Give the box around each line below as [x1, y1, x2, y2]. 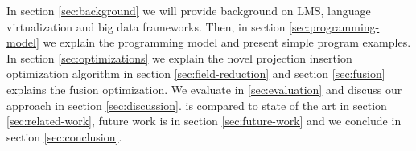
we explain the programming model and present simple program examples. [43, 34, 411, 51]
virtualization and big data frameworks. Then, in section [6, 18, 286, 35]
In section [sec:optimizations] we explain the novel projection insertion [6, 49, 352, 66]
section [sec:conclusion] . [6, 128, 122, 145]
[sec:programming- [289, 18, 380, 35]
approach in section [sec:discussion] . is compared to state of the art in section [6, 96, 387, 113]
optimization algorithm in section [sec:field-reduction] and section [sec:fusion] [6, 65, 385, 82]
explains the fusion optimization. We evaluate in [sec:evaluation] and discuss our [6, 80, 402, 97]
